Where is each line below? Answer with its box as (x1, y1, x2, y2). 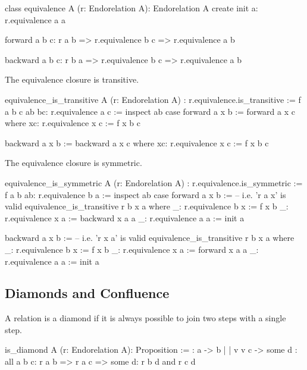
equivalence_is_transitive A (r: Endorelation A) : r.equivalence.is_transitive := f (5, 93, 301, 105)
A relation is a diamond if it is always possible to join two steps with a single (5, 312, 286, 324)
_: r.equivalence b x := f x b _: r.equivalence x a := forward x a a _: (5, 243, 259, 255)
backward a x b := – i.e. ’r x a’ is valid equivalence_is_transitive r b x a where (5, 231, 295, 244)
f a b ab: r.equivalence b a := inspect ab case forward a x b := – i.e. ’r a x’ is (5, 188, 286, 200)
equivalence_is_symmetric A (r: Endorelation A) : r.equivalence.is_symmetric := (5, 176, 303, 189)
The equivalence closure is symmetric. (5, 156, 142, 169)
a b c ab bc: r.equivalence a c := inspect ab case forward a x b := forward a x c (5, 105, 295, 117)
